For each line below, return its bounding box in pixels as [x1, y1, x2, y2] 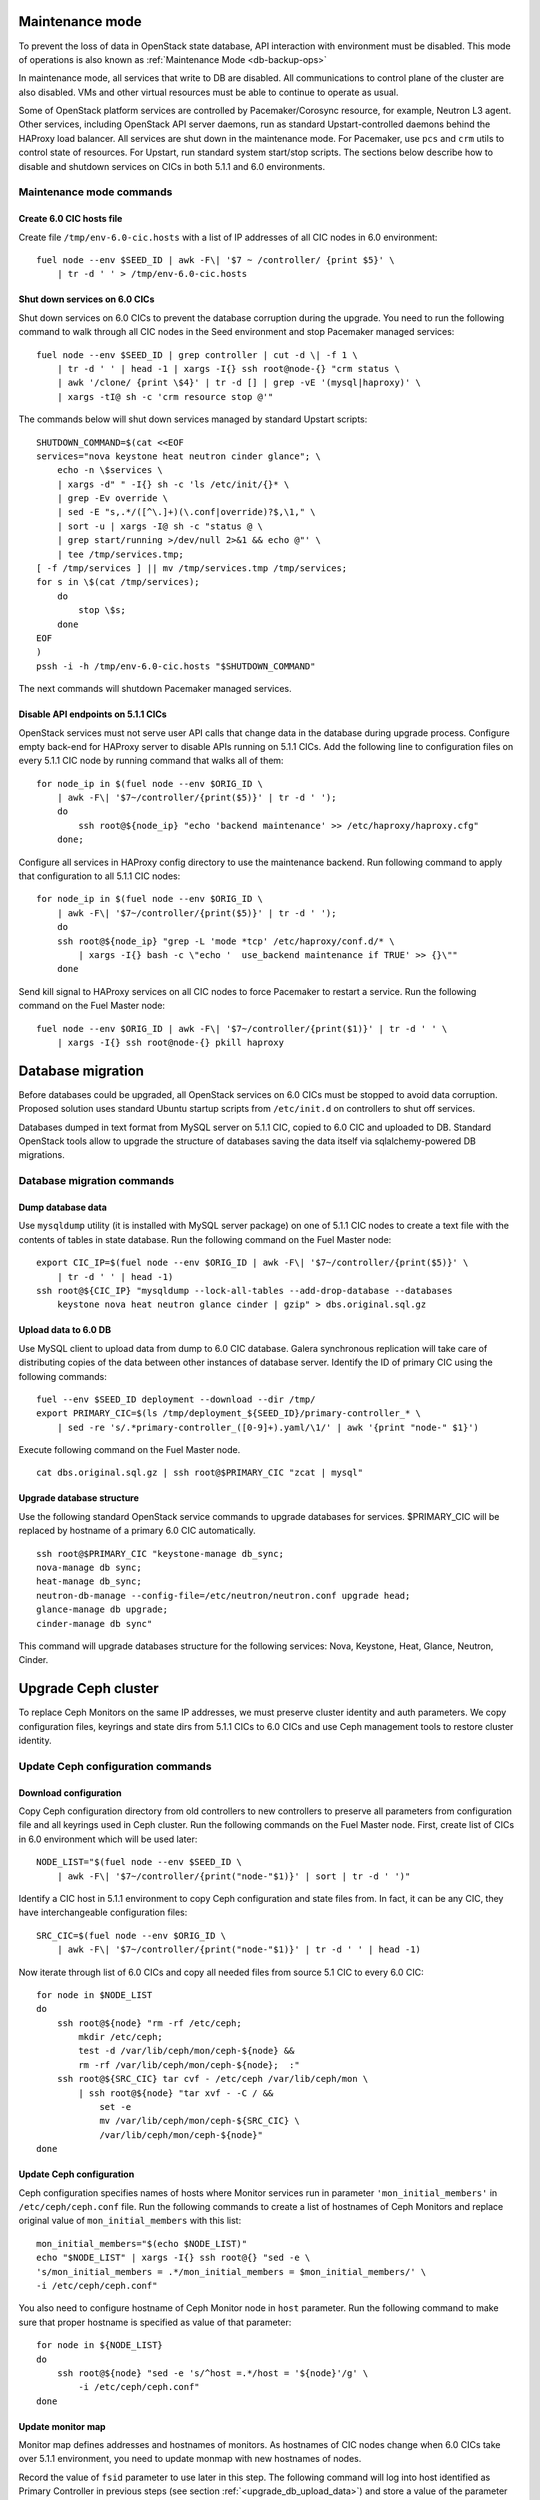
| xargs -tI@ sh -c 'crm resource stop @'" [56, 391, 274, 402]
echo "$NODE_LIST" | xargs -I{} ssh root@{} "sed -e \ [36, 2252, 311, 2264]
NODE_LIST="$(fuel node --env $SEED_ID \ [36, 1856, 242, 1868]
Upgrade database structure [18, 1492, 140, 1504]
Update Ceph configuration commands [18, 1759, 212, 1773]
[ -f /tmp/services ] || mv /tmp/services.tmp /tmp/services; [36, 563, 348, 574]
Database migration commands [18, 1174, 175, 1188]
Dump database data [18, 1201, 107, 1213]
